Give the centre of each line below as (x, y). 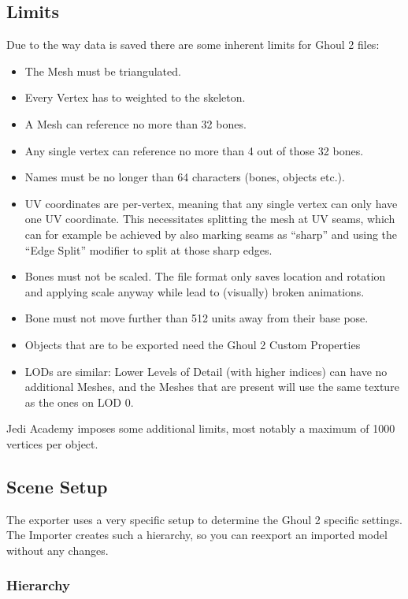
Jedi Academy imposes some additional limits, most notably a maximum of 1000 (201, 428)
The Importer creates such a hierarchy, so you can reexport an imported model (197, 535)
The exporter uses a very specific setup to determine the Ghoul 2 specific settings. (204, 519)
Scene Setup (57, 486)
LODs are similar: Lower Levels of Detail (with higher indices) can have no (206, 371)
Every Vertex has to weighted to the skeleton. (135, 97)
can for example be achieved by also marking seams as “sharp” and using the (211, 234)
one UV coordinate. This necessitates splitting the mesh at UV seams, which (210, 219)
